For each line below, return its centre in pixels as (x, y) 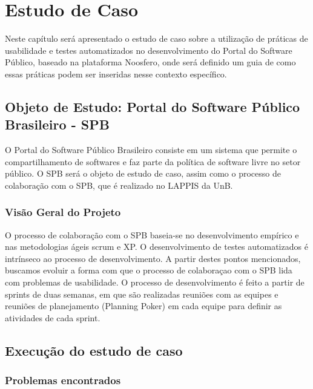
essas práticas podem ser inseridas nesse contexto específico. (116, 74)
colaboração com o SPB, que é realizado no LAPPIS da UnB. (119, 185)
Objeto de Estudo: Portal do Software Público (153, 106)
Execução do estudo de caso (94, 350)
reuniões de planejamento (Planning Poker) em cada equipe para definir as (143, 306)
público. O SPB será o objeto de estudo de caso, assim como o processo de (143, 173)
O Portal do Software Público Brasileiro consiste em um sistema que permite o (151, 150)
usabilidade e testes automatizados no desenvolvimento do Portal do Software (149, 50)
